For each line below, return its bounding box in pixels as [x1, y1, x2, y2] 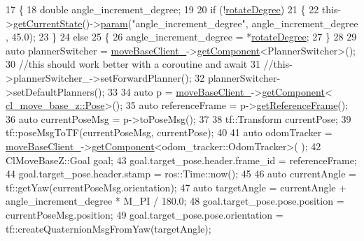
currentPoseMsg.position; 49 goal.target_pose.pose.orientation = [6, 207, 283, 221]
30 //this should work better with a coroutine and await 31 [6, 57, 260, 71]
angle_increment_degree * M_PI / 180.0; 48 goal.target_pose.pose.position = [6, 193, 344, 208]
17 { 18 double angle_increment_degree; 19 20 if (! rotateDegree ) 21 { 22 [6, 2, 319, 16]
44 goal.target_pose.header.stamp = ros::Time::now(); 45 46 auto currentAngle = [6, 166, 356, 181]
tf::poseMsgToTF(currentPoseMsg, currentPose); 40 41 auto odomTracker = [6, 125, 332, 140]
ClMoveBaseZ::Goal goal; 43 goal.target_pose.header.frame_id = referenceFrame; [6, 152, 357, 167]
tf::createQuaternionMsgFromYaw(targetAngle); [6, 221, 211, 235]
